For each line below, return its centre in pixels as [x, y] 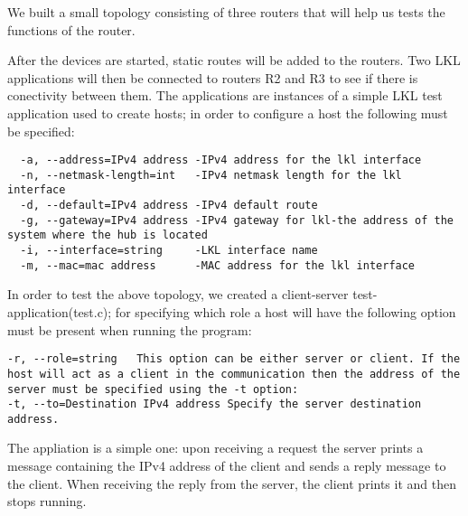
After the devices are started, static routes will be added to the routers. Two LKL [234, 60]
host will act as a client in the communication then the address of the [234, 374]
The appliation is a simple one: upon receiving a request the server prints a [215, 448]
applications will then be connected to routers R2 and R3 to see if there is [213, 77]
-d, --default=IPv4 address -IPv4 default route [169, 206]
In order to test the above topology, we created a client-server [178, 294]
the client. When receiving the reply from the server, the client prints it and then [232, 483]
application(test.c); [60, 312]
